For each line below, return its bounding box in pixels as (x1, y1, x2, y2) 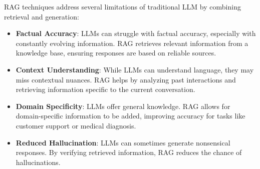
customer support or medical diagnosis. (16, 120, 136, 130)
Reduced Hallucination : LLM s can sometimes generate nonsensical (16, 137, 230, 147)
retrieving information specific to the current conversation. (16, 84, 195, 94)
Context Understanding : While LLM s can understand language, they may (16, 64, 254, 74)
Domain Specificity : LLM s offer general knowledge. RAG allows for (16, 100, 230, 111)
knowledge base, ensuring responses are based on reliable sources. (16, 47, 216, 58)
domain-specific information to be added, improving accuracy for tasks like (16, 110, 245, 121)
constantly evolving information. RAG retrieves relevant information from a (16, 37, 248, 48)
